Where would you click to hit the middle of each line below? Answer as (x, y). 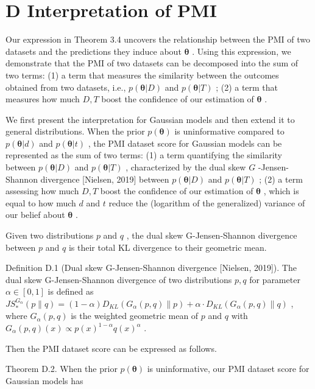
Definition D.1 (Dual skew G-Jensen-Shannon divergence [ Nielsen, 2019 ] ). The (151, 268)
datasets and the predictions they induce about (94, 51)
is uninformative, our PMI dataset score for (228, 369)
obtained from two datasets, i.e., (66, 87)
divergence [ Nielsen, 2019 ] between (105, 179)
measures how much (43, 99)
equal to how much (41, 202)
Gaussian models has (44, 380)
